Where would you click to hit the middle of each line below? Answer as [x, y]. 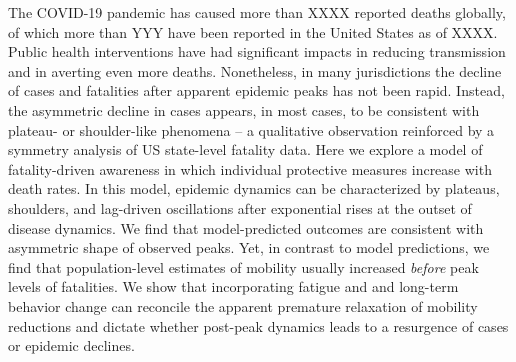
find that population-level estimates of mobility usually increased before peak [243, 266]
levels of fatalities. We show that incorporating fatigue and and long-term [233, 286]
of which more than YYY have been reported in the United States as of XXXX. [253, 31]
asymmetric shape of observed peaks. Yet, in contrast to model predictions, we [249, 247]
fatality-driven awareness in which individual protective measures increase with [250, 168]
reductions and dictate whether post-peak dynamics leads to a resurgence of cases [258, 325]
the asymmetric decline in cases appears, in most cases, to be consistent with [244, 109]
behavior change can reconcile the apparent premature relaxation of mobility [243, 305]
